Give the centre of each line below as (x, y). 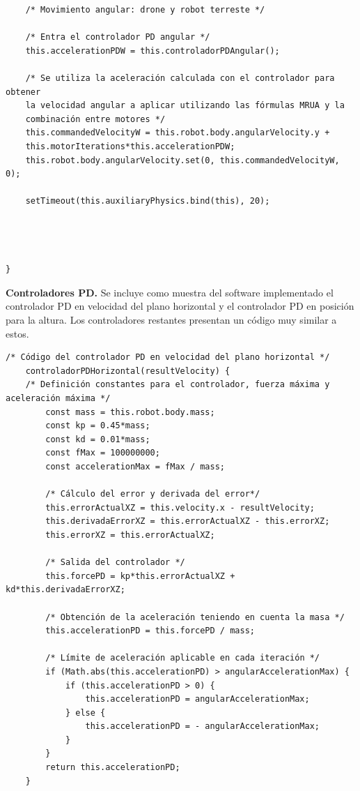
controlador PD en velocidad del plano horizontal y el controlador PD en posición (180, 306)
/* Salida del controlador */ (115, 563)
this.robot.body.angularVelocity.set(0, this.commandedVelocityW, (182, 160)
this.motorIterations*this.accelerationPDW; (130, 146)
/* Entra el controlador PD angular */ (118, 37)
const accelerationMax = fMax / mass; (135, 467)
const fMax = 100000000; (103, 453)
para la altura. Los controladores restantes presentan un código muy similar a (171, 320)
